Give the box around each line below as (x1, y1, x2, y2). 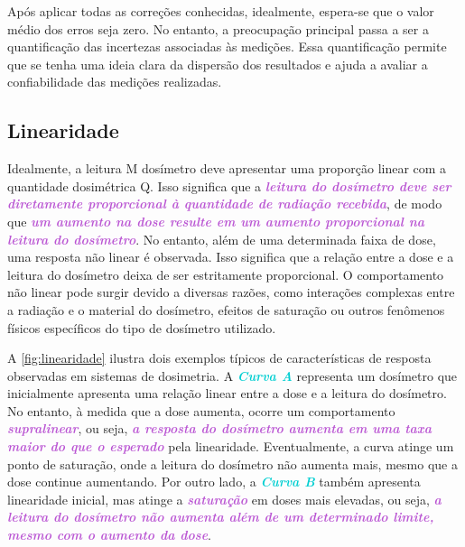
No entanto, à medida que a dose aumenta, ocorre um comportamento (7, 401, 395, 420)
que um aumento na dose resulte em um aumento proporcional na (7, 211, 425, 230)
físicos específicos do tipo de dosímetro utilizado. (7, 318, 276, 337)
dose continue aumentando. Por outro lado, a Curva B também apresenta (7, 472, 421, 491)
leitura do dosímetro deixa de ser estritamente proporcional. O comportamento (7, 264, 444, 283)
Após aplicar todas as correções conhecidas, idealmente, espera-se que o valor (7, 2, 434, 20)
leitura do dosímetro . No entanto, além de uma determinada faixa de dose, (7, 229, 436, 248)
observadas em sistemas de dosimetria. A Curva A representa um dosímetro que (7, 366, 458, 385)
